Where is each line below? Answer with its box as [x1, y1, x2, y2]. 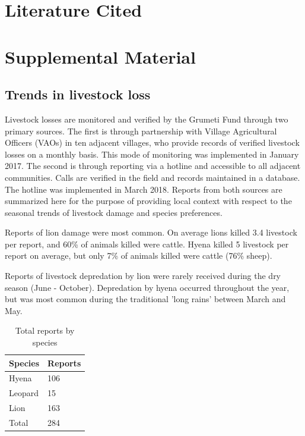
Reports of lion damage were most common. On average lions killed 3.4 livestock [5, 226, 297, 239]
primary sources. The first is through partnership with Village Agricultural [5, 124, 277, 137]
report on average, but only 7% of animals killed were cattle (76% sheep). [5, 249, 272, 262]
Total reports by [15, 324, 75, 337]
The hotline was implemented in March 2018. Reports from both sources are [5, 183, 282, 195]
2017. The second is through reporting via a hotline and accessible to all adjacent [5, 159, 301, 172]
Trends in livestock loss [5, 85, 151, 103]
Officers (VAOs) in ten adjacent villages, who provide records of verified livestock [5, 136, 300, 149]
